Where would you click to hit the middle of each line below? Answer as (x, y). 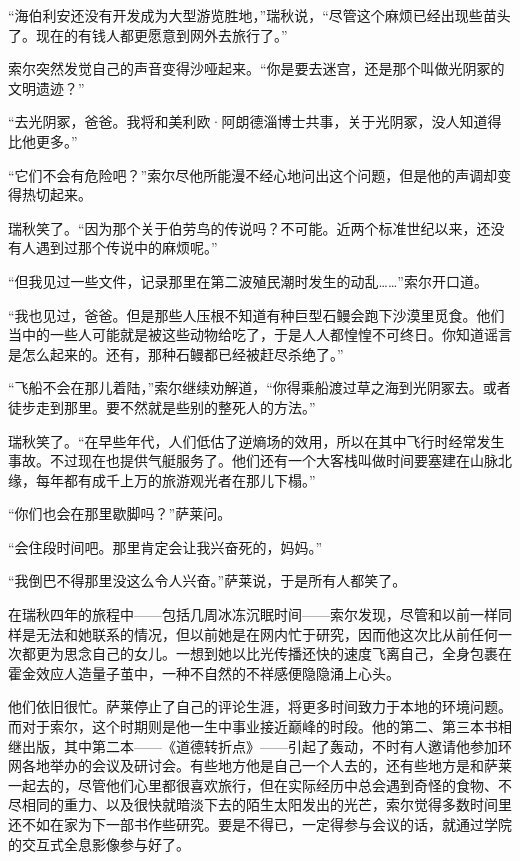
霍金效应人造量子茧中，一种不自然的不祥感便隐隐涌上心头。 (204, 672)
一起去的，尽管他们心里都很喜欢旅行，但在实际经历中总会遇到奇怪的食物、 (253, 784)
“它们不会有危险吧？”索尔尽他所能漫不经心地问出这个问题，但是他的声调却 (253, 174)
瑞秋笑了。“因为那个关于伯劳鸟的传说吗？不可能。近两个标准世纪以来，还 (249, 227)
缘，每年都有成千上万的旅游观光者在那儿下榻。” (162, 479)
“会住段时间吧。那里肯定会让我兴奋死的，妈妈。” (165, 546)
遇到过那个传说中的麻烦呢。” (126, 247)
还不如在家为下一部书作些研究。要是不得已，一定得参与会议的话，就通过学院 (260, 824)
